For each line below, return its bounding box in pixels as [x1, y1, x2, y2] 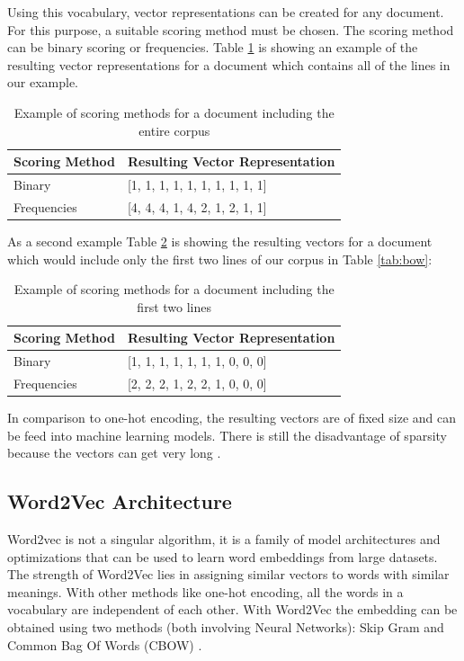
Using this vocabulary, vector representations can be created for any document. [7, 3, 444, 21]
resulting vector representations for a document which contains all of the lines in [7, 55, 451, 74]
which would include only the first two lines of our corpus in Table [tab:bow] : [7, 249, 433, 268]
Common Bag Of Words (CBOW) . [7, 635, 202, 654]
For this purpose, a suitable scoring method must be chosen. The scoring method [7, 20, 454, 39]
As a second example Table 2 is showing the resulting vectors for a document [7, 231, 433, 250]
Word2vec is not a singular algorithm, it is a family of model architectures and [7, 530, 441, 549]
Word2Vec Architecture [7, 487, 232, 515]
